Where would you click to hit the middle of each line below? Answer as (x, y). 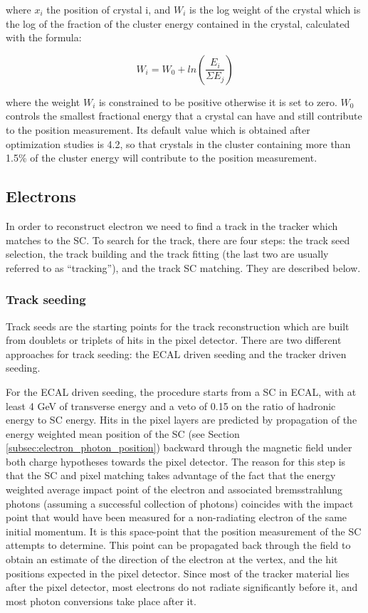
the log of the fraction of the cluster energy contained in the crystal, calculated (178, 23)
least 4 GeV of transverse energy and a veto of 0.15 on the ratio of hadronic (171, 405)
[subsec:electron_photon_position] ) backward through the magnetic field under (179, 447)
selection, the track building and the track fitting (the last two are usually (167, 254)
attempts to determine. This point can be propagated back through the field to (178, 545)
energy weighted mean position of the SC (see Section (123, 433)
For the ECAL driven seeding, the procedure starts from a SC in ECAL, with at (181, 391)
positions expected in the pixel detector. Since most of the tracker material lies (178, 573)
